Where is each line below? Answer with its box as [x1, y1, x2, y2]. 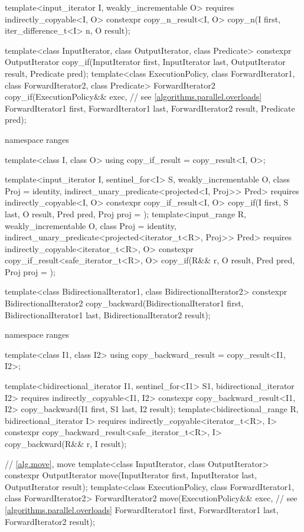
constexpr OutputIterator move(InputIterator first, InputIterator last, [5, 469, 257, 481]
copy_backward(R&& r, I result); [5, 438, 127, 449]
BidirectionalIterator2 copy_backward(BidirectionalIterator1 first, [5, 297, 244, 309]
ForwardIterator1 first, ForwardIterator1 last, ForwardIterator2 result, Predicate [5, 102, 295, 114]
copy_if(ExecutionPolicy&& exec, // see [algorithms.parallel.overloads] [5, 90, 262, 103]
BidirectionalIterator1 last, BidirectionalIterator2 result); [5, 308, 211, 321]
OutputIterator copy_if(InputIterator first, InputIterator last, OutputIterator [5, 56, 286, 68]
